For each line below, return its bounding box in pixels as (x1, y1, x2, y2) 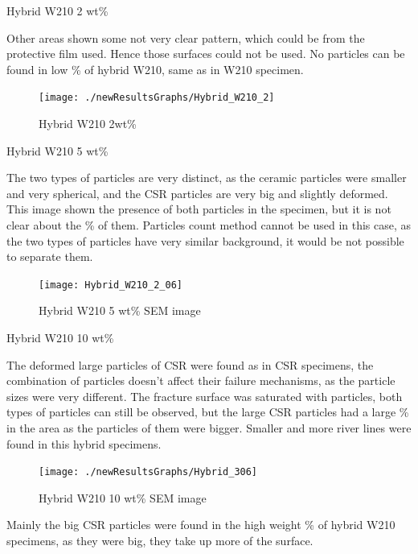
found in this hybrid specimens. (6, 435, 162, 452)
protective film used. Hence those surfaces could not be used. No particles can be (6, 45, 405, 62)
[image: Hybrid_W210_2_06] (39, 279, 182, 291)
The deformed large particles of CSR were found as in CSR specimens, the (6, 356, 374, 373)
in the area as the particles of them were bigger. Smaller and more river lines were (6, 420, 412, 436)
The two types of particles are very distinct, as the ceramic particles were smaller (6, 169, 407, 186)
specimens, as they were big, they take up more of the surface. (6, 532, 313, 549)
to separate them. (6, 248, 93, 265)
